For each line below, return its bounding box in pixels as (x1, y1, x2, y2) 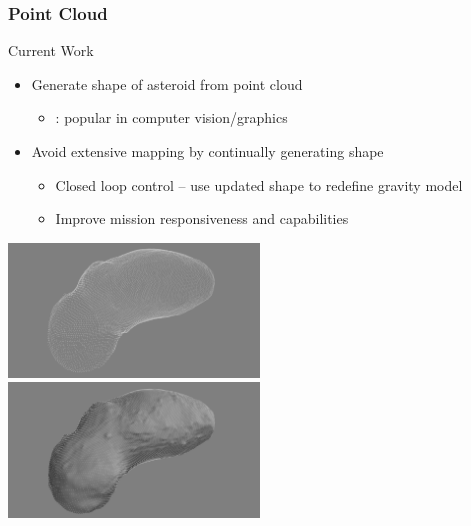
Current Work (8, 40, 94, 61)
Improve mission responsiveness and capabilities (55, 208, 349, 229)
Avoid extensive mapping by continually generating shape (31, 141, 384, 161)
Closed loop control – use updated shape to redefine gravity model (55, 174, 463, 195)
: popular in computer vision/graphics (55, 107, 288, 128)
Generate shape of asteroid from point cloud (31, 73, 303, 94)
